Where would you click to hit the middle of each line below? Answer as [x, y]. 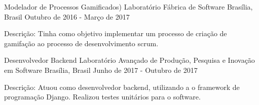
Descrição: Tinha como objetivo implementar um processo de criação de [116, 33]
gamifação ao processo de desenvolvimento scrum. [81, 43]
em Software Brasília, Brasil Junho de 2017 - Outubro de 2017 [101, 70]
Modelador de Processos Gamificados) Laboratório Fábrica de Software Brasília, [128, 7]
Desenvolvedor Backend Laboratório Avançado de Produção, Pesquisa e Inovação [129, 60]
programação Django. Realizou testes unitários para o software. [102, 97]
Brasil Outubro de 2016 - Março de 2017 [67, 16]
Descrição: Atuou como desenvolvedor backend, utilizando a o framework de [122, 87]
